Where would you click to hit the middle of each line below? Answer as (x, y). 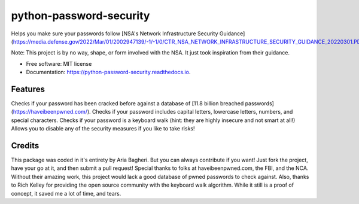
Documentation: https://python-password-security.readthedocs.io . (108, 72)
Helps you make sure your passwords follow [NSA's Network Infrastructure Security (115, 34)
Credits (25, 146)
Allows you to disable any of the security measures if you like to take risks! (103, 129)
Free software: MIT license (59, 63)
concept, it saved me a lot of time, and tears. (66, 193)
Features (28, 89)
